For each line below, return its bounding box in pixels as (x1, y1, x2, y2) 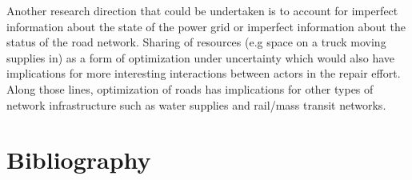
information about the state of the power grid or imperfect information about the (6, 18, 406, 34)
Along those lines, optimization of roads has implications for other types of (6, 80, 374, 97)
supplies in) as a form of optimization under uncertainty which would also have (6, 49, 395, 66)
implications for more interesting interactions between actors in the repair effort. (6, 65, 401, 82)
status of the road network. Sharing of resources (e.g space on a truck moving (6, 34, 386, 50)
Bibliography (6, 143, 151, 176)
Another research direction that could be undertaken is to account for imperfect (6, 2, 398, 18)
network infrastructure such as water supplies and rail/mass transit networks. (6, 96, 386, 113)
